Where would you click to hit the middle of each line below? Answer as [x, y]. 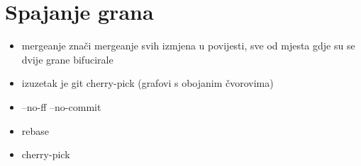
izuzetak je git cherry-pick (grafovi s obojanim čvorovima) [148, 83]
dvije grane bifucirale [67, 59]
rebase [35, 130]
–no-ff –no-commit [61, 106]
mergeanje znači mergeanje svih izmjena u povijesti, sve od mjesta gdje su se [188, 46]
